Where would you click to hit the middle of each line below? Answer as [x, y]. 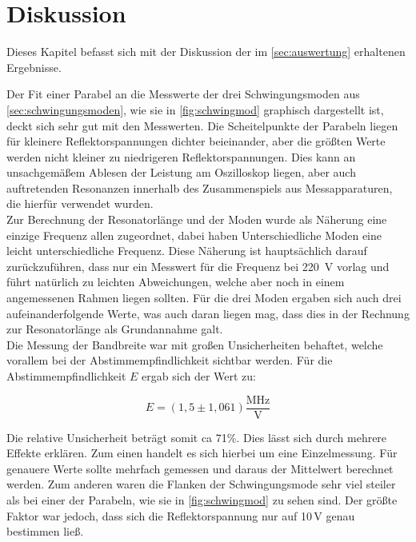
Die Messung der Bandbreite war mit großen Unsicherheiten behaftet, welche [195, 344]
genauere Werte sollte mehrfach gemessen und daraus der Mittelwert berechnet [200, 468]
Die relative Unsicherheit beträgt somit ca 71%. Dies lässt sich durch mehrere [197, 437]
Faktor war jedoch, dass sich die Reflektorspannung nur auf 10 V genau [181, 515]
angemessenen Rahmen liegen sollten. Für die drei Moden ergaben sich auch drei [204, 298]
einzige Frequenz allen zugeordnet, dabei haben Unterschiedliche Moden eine [194, 235]
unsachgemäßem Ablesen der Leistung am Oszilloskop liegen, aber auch [181, 172]
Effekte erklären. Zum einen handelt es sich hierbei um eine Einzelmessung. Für [202, 453]
